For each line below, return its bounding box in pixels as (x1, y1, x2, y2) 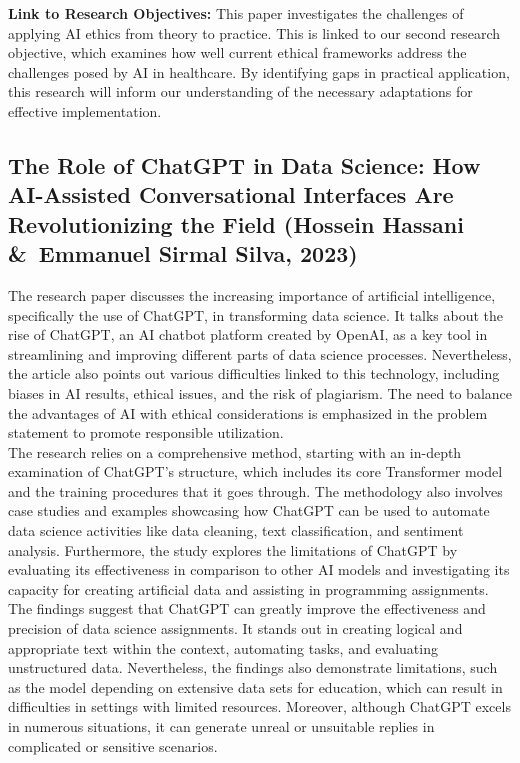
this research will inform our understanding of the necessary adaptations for (8, 81, 473, 102)
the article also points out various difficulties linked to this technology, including (8, 363, 500, 384)
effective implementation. (8, 100, 162, 121)
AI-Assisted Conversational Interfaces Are (8, 179, 454, 210)
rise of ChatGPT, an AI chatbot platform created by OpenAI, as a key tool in (8, 324, 488, 345)
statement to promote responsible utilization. (8, 422, 284, 443)
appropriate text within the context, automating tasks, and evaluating (8, 637, 438, 658)
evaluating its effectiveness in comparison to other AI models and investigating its (8, 559, 510, 580)
